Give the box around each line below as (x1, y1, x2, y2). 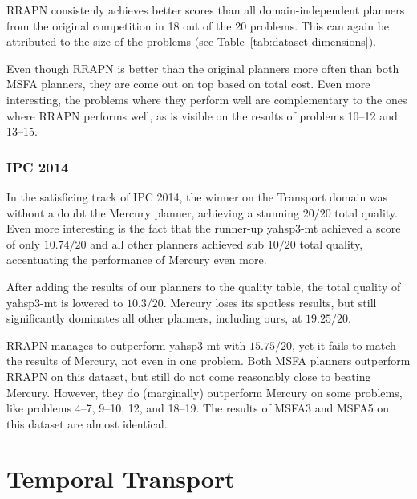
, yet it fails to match (291, 336, 396, 353)
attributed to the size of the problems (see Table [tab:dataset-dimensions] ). (6, 33, 376, 50)
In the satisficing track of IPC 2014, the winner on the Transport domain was (6, 188, 388, 205)
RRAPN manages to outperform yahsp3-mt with (6, 336, 246, 353)
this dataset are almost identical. (6, 415, 168, 432)
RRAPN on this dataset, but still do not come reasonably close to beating (6, 367, 371, 384)
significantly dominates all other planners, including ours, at (6, 310, 302, 327)
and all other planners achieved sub (90, 235, 265, 252)
